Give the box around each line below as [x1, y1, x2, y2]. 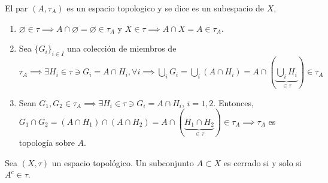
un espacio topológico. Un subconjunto [51, 156, 194, 169]
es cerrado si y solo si [223, 156, 302, 169]
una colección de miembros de [66, 42, 177, 55]
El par [5, 2, 28, 14]
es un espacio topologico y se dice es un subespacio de [66, 2, 264, 14]
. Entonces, [213, 96, 254, 109]
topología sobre [19, 136, 75, 148]
